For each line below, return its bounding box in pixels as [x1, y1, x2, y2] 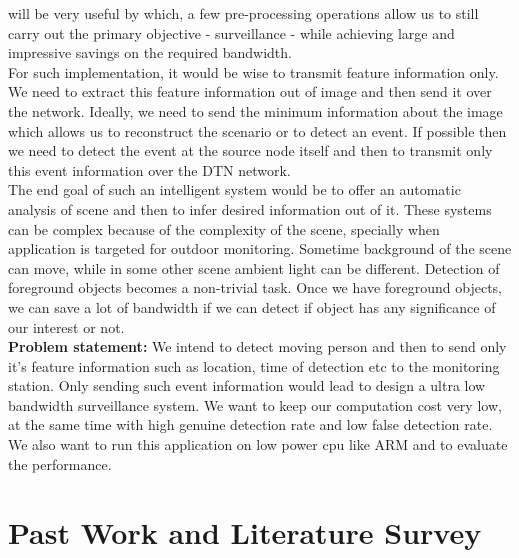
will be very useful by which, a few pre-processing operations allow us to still [8, 3, 479, 23]
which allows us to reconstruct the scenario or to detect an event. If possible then [8, 120, 507, 141]
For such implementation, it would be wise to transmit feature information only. [8, 61, 499, 82]
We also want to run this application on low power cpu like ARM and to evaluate [8, 434, 508, 455]
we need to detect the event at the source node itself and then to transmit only [8, 140, 493, 161]
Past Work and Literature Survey [8, 512, 482, 553]
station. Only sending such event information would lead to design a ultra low [8, 375, 486, 396]
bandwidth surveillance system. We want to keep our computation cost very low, [8, 394, 502, 415]
